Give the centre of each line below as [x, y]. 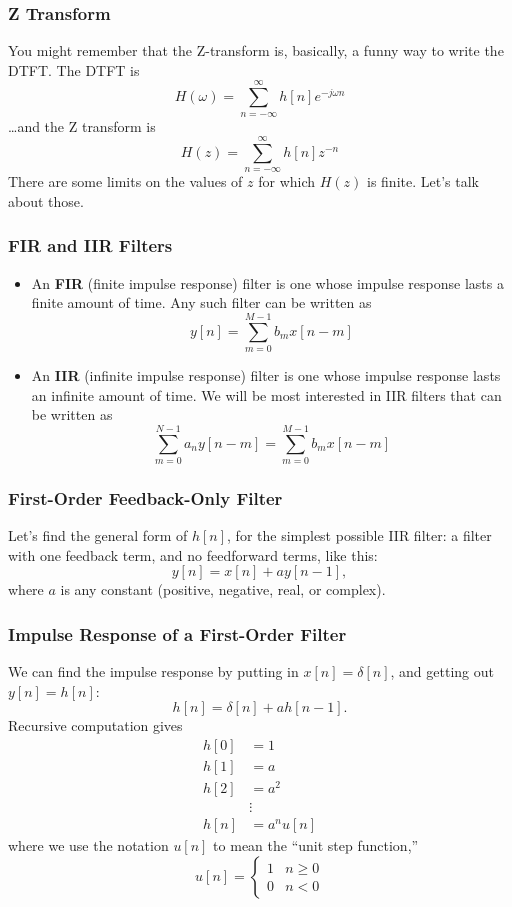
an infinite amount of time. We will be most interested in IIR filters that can [266, 394]
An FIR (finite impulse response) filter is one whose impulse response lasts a [267, 282]
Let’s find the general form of [98, 535]
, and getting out [442, 671]
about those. [46, 200]
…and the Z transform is [82, 125]
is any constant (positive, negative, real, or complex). [223, 589]
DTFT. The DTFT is [74, 69]
